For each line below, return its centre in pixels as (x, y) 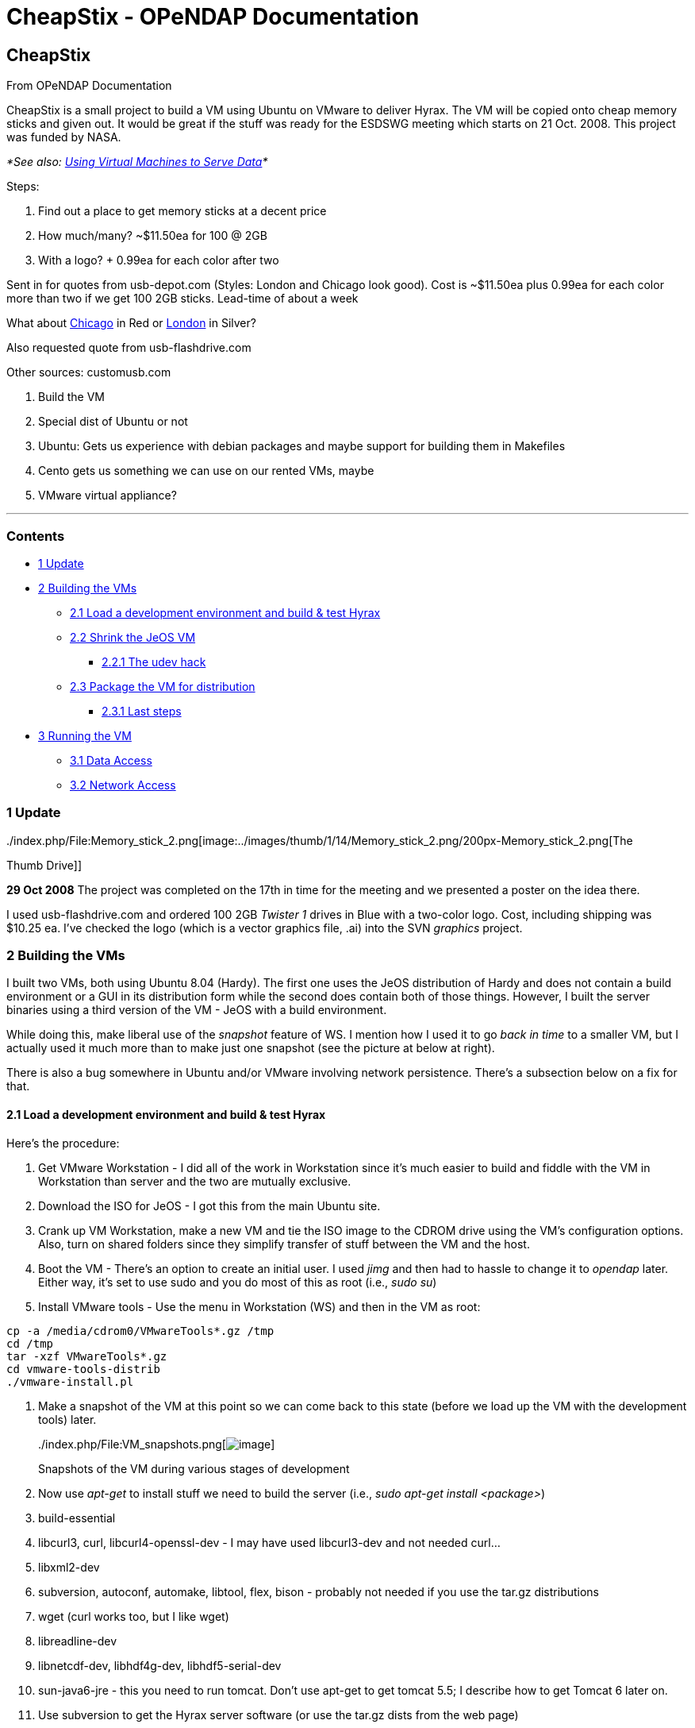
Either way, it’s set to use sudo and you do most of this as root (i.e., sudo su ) (238, 1282)
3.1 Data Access (111, 760)
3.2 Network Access (123, 785)
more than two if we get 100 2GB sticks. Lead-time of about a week (182, 299)
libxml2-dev (69, 1567)
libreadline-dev (78, 1641)
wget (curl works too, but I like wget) (134, 1616)
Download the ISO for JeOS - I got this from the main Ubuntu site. (209, 1205)
